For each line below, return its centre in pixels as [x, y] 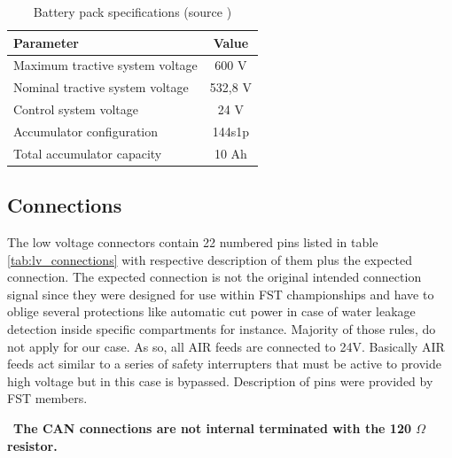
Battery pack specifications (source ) [132, 12]
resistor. [32, 445]
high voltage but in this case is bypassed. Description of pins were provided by [220, 380]
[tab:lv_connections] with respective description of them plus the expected [210, 259]
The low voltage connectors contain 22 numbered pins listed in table [193, 242]
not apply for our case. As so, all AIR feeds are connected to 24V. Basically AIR [226, 346]
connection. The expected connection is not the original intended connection [214, 277]
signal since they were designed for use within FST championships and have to [221, 294]
